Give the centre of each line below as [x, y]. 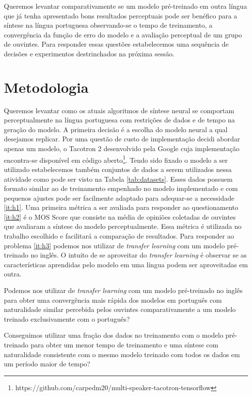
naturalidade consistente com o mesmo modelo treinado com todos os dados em [122, 354]
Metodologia [46, 87]
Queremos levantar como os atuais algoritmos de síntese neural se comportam [119, 110]
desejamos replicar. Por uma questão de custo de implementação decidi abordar [122, 139]
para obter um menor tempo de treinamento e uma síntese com [125, 344]
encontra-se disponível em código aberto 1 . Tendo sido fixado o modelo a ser [116, 159]
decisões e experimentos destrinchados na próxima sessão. [89, 53]
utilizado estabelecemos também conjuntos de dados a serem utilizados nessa [118, 169]
